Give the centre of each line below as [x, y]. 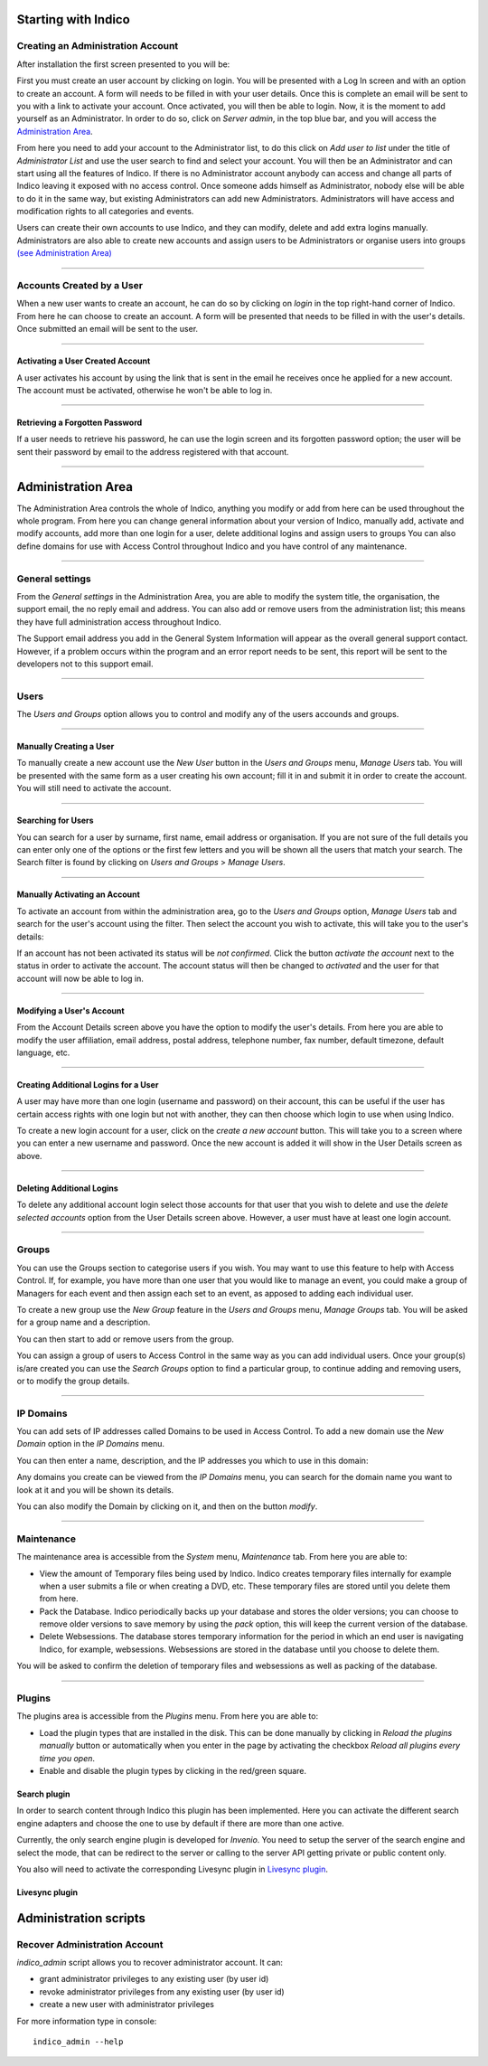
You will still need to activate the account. [94, 788]
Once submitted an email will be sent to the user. [108, 329]
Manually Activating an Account [78, 894]
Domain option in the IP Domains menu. [91, 1444]
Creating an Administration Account [98, 46]
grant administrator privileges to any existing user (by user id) [154, 1979]
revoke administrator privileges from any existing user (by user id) [162, 1991]
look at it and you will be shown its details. [95, 1490]
